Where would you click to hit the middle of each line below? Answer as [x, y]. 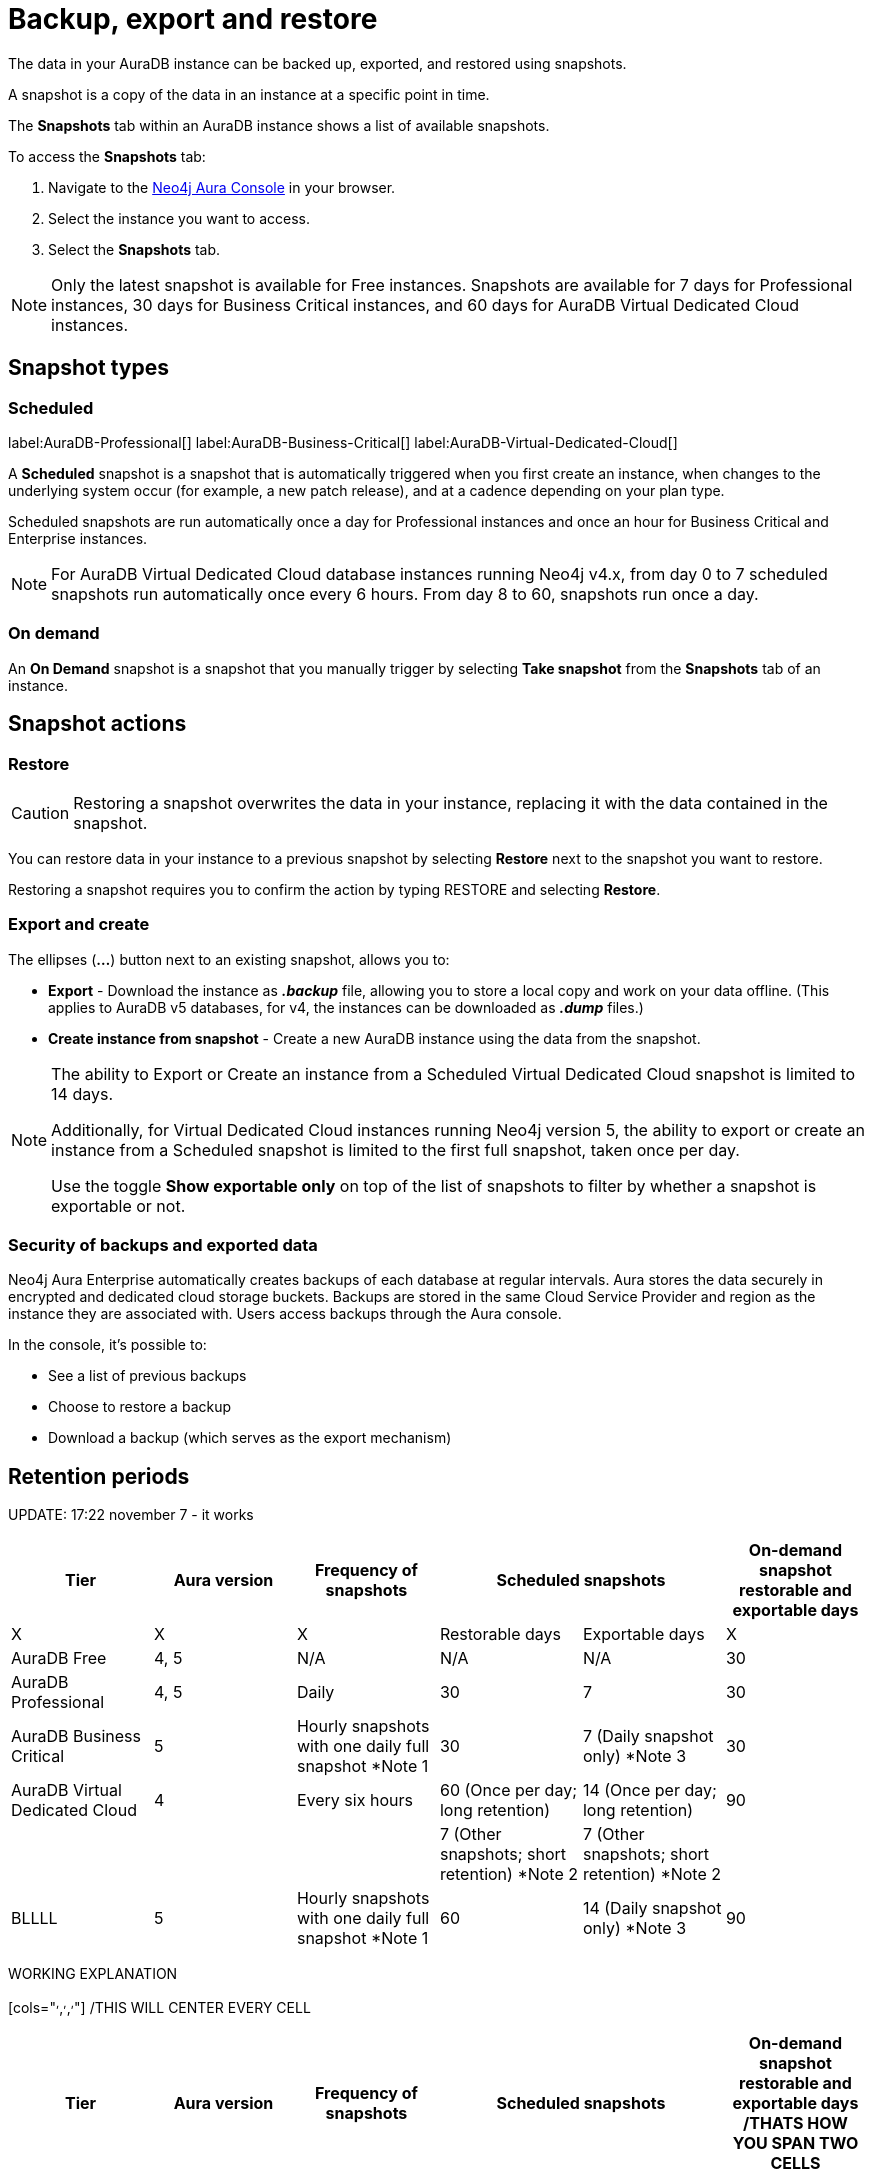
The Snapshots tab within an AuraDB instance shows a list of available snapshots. [279, 125]
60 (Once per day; [508, 1790]
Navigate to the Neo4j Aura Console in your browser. [222, 187]
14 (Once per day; [649, 1790]
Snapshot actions [97, 724]
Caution [40, 812]
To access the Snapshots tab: [107, 156]
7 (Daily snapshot [648, 1736]
